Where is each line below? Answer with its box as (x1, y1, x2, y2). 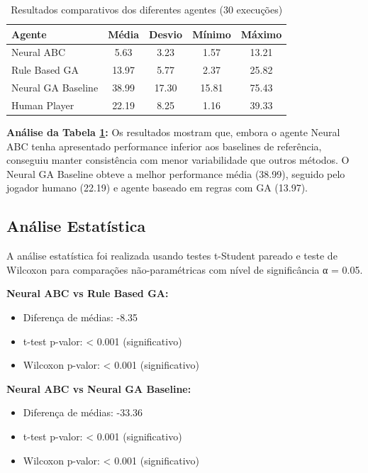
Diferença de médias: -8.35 (23, 310, 138, 325)
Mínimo (192, 26, 231, 41)
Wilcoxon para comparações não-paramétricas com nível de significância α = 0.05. (6, 262, 363, 277)
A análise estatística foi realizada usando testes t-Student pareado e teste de (6, 248, 338, 263)
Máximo (240, 26, 282, 41)
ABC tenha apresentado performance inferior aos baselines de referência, (6, 138, 322, 153)
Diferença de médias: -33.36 (23, 405, 143, 420)
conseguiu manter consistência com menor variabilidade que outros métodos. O (6, 152, 350, 167)
